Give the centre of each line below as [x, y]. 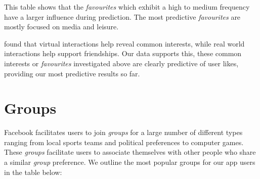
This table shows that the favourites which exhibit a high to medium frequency [127, 7]
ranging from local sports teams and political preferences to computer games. [124, 142]
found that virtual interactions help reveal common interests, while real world [124, 43]
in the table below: [33, 172]
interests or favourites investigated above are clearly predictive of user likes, [121, 63]
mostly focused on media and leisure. [61, 27]
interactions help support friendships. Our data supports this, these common [123, 53]
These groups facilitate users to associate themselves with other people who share [130, 152]
